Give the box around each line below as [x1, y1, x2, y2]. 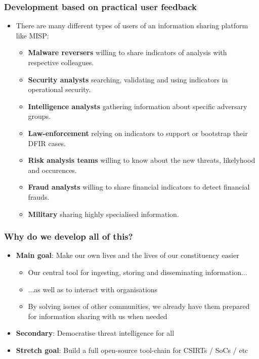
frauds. [28, 191, 50, 202]
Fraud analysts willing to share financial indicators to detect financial [28, 182, 250, 192]
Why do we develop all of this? [4, 230, 133, 243]
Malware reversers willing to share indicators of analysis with [28, 47, 227, 58]
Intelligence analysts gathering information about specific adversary [28, 101, 247, 111]
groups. [28, 111, 51, 121]
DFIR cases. [28, 138, 66, 148]
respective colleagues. [28, 57, 94, 67]
